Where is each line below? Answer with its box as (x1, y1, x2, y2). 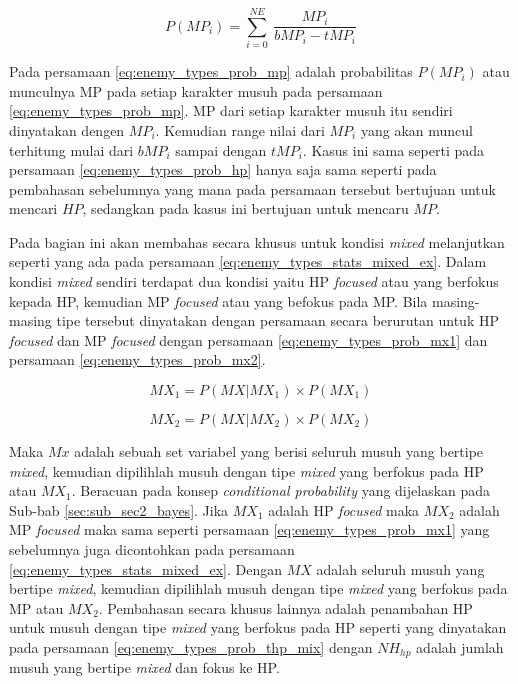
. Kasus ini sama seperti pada (302, 139, 485, 160)
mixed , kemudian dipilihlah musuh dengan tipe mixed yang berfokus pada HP (9, 460, 484, 481)
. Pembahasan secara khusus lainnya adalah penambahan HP (98, 597, 473, 618)
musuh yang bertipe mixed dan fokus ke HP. (9, 657, 280, 678)
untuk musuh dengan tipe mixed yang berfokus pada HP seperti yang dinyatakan (9, 617, 507, 638)
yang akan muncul (360, 119, 473, 140)
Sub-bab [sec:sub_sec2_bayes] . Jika (9, 499, 229, 520)
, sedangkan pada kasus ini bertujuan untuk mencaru (82, 198, 409, 219)
